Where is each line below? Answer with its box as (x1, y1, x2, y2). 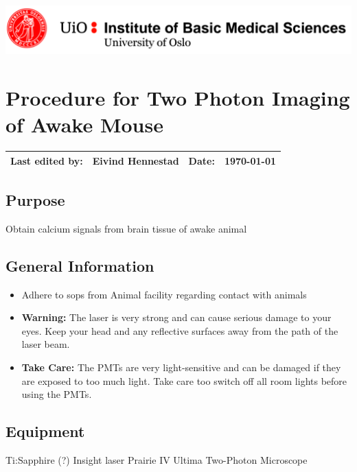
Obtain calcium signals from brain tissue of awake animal (5, 221, 247, 235)
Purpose (5, 189, 65, 211)
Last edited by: (10, 153, 83, 167)
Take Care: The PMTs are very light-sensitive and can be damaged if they (21, 360, 341, 375)
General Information (5, 255, 154, 276)
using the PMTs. (21, 387, 92, 401)
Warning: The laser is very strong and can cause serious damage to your (21, 310, 332, 324)
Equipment (5, 421, 85, 442)
